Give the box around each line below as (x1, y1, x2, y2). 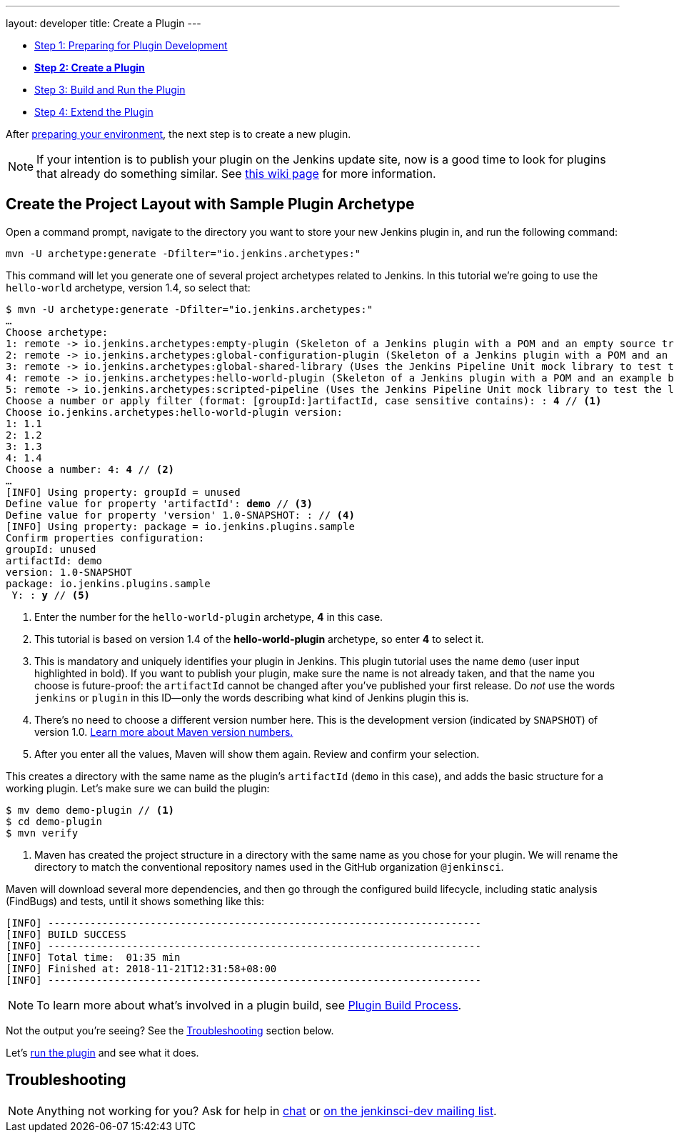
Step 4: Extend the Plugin (34, 106, 154, 118)
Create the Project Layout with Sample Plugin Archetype (6, 195, 415, 214)
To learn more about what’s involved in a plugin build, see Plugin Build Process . (36, 997, 462, 1012)
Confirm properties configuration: (6, 531, 205, 544)
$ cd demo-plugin (6, 815, 102, 827)
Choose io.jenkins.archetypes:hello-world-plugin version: (6, 406, 343, 418)
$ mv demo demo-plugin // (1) (6, 804, 175, 816)
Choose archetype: (6, 326, 109, 338)
